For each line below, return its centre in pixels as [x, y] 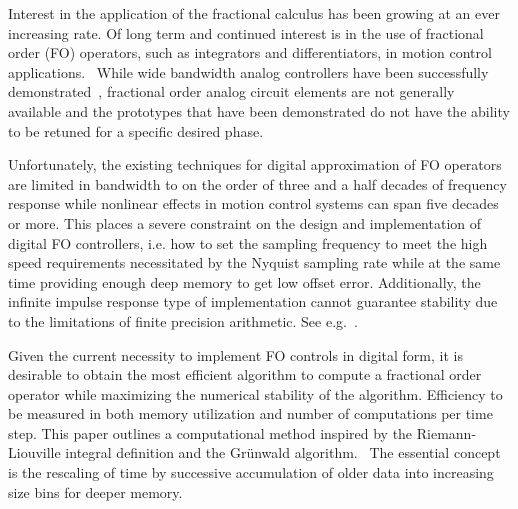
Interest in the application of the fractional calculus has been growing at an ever [254, 13]
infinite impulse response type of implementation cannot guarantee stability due [253, 301]
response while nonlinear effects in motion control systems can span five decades [253, 203]
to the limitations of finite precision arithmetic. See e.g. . [183, 320]
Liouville [34, 452]
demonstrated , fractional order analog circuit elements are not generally [231, 91]
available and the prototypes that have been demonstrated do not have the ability [259, 110]
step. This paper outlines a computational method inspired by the [210, 432]
